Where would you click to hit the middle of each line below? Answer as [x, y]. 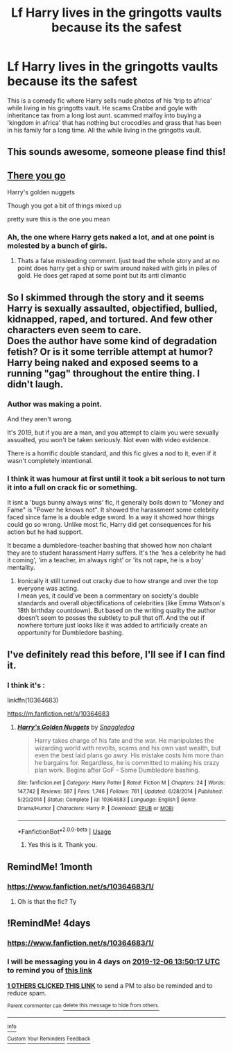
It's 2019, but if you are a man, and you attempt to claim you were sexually [113, 432]
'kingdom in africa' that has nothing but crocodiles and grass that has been [114, 122]
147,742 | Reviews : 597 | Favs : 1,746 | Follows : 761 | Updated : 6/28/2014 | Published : [120, 791]
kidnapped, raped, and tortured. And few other [110, 319]
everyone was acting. [48, 589]
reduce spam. [27, 993]
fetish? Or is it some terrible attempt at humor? [110, 352]
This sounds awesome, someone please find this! [116, 152]
